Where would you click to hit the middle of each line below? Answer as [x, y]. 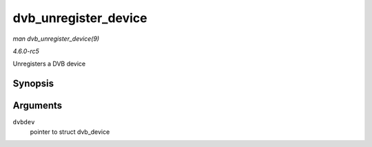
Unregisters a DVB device [49, 64]
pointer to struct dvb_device [70, 132]
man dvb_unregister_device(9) [56, 39]
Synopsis [33, 84]
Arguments [38, 106]
